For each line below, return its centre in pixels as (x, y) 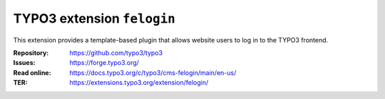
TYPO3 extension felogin (94, 18)
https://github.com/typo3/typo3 (116, 52)
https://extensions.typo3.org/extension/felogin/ (139, 83)
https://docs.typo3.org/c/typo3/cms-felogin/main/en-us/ (153, 72)
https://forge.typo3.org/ (104, 63)
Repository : (31, 52)
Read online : (32, 72)
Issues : (24, 63)
